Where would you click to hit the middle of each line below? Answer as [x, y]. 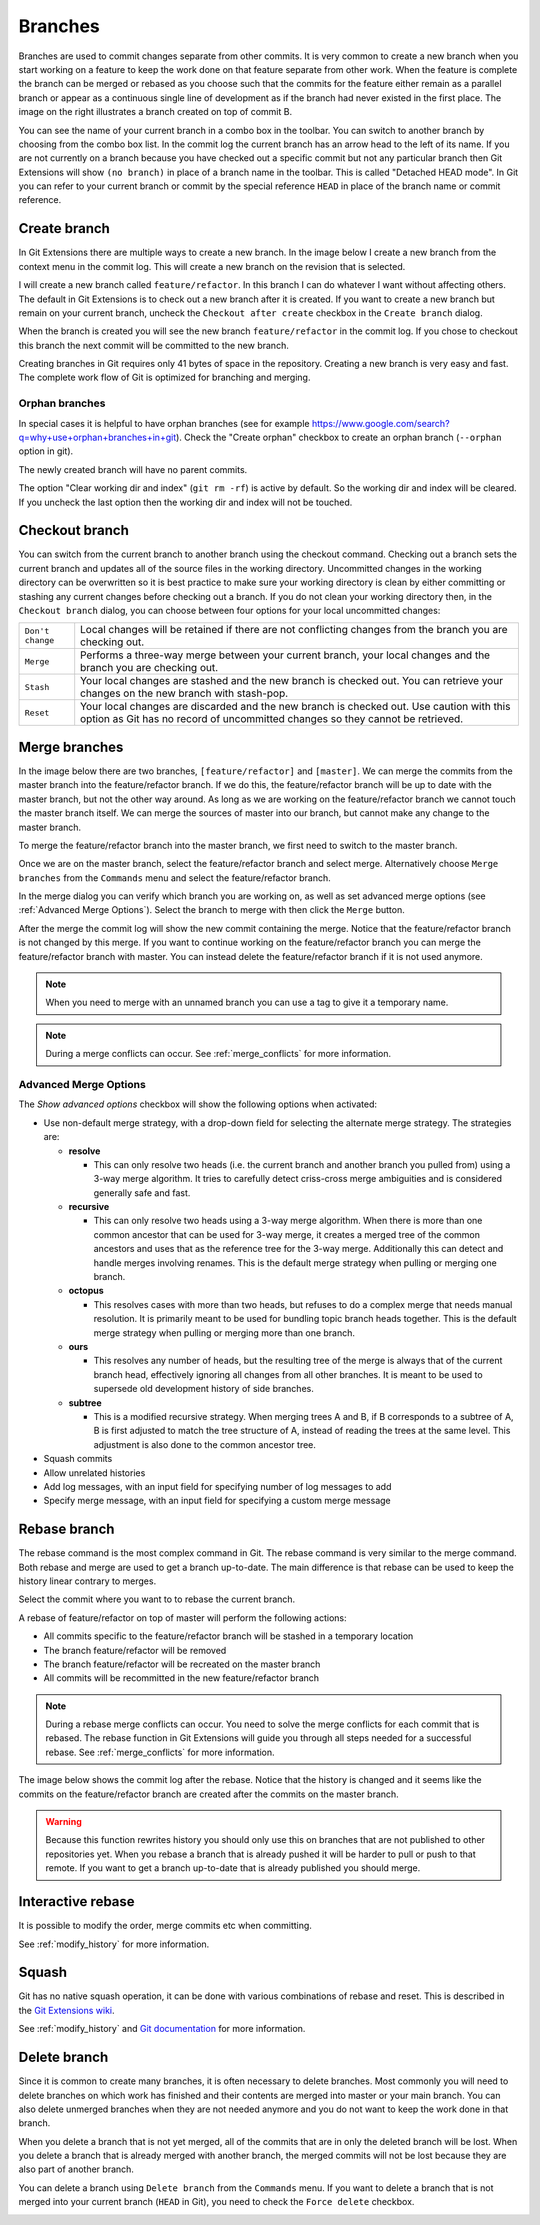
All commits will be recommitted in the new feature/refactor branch [181, 1678]
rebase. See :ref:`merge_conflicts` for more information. [160, 1752]
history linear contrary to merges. [87, 1581]
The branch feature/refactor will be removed [135, 1650]
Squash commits [78, 1459]
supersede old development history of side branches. [203, 1389]
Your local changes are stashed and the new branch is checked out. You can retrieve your [292, 681]
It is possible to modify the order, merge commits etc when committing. [165, 1926]
